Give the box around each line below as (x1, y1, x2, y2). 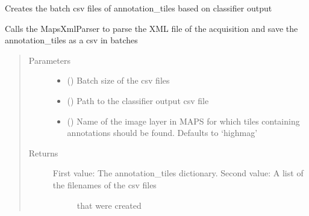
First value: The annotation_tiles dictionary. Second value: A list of (52, 167, 304, 179)
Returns (28, 146, 58, 159)
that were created (76, 199, 142, 211)
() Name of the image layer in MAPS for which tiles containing (67, 114, 300, 127)
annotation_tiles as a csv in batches (5, 34, 138, 46)
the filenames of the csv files (52, 178, 157, 191)
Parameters (28, 54, 70, 66)
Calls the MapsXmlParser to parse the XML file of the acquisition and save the (5, 22, 298, 34)
